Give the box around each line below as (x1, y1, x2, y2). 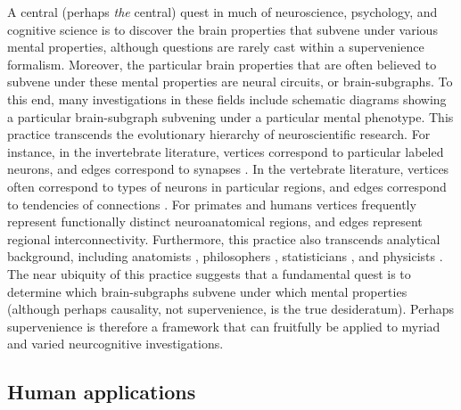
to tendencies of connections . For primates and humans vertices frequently (7, 194, 416, 213)
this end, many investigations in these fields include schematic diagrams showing (7, 89, 447, 108)
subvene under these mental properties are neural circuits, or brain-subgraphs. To (7, 72, 453, 91)
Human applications (7, 378, 196, 406)
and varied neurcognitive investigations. (7, 334, 224, 353)
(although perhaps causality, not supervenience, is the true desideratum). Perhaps (7, 299, 455, 318)
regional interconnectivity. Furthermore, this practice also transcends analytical (7, 229, 440, 248)
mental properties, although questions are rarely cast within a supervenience (7, 37, 424, 56)
